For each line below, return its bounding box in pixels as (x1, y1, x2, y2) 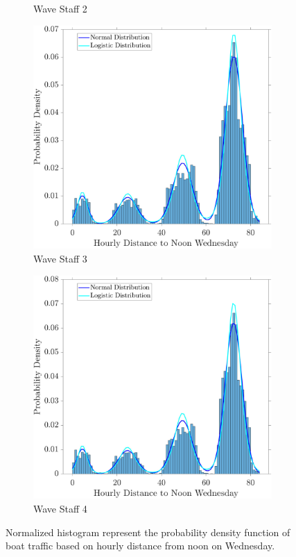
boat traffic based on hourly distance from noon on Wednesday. (6, 538, 275, 553)
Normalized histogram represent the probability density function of (6, 524, 290, 539)
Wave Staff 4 (33, 501, 87, 516)
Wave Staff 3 (33, 251, 87, 266)
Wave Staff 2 (33, 1, 87, 15)
